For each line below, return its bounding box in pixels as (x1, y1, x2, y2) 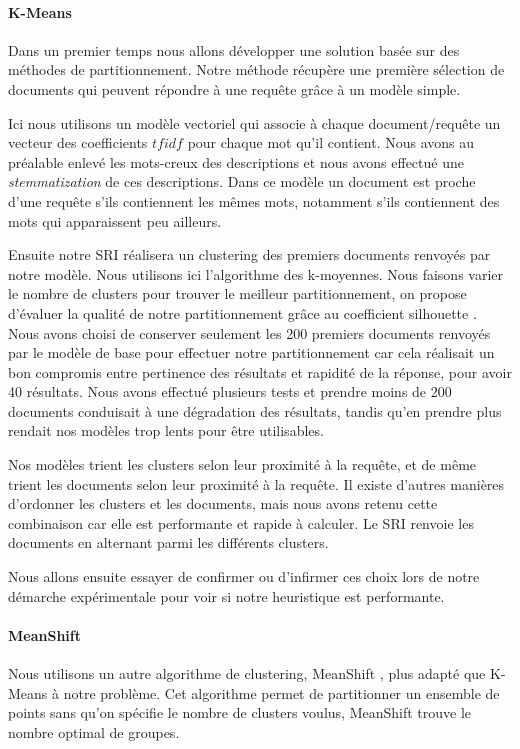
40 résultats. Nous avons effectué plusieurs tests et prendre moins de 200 (8, 381, 452, 402)
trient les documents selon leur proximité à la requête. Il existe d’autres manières (8, 473, 505, 494)
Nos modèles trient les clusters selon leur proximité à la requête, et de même (8, 454, 477, 475)
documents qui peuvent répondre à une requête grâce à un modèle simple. (8, 78, 461, 99)
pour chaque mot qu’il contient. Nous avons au (187, 132, 475, 153)
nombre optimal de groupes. (8, 721, 180, 742)
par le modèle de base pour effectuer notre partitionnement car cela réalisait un (8, 342, 495, 363)
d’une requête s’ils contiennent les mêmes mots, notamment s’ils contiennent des (8, 190, 500, 211)
